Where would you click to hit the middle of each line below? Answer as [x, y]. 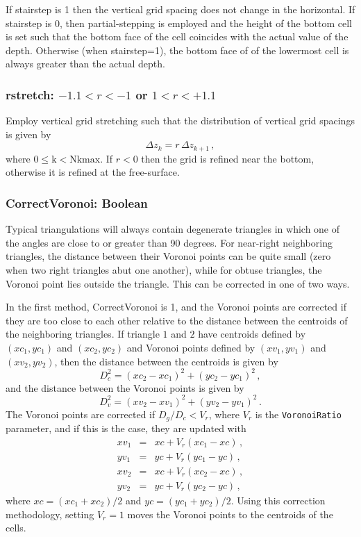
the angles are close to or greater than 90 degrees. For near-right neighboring [169, 242]
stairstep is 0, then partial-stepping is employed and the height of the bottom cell [179, 23]
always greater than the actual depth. [85, 64]
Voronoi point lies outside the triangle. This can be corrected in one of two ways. [178, 283]
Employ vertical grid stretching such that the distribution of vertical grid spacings [180, 121]
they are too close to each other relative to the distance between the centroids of [177, 320]
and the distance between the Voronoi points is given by [125, 387]
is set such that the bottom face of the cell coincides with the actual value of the [177, 36]
